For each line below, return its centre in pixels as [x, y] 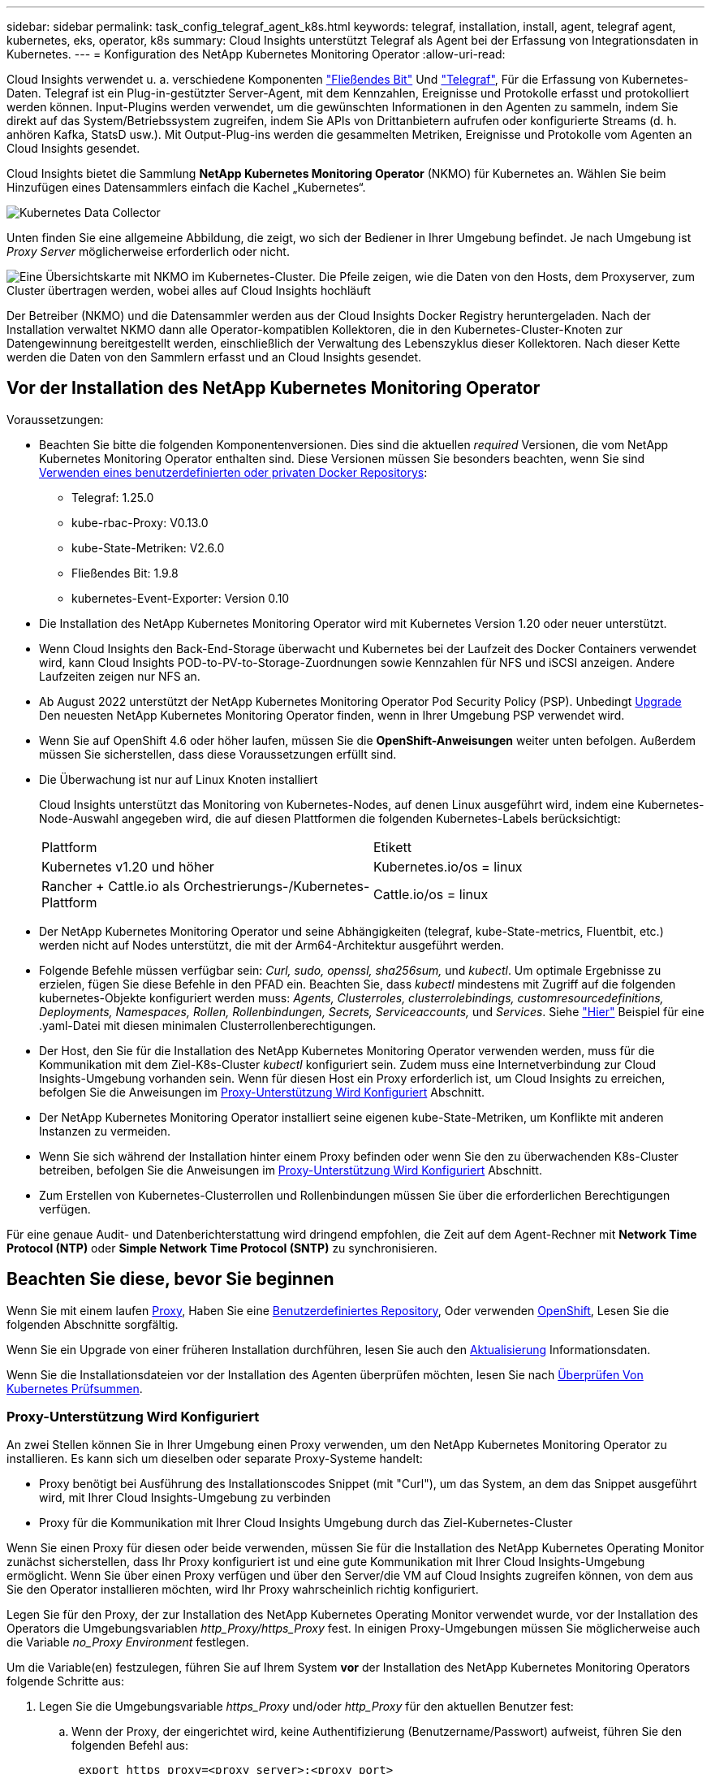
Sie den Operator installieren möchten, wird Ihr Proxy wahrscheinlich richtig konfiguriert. [243, 1590]
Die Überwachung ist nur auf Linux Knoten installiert [179, 779]
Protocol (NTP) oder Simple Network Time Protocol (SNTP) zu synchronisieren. [222, 1248]
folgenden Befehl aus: [130, 1746]
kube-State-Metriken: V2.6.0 [148, 547]
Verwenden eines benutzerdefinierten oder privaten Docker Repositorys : [233, 472]
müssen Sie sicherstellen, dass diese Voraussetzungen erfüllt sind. [218, 754]
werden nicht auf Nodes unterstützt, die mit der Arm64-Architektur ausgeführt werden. [272, 945]
